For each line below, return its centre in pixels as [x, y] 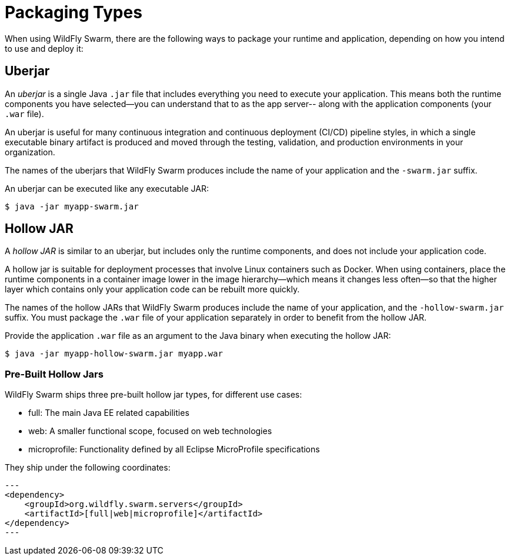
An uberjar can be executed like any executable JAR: [107, 188]
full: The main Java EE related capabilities [109, 413]
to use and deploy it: [44, 48]
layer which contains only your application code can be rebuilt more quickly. [152, 289]
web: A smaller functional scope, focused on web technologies [150, 431]
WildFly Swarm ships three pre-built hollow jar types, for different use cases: [154, 395]
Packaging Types [74, 12]
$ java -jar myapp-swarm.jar [72, 206]
